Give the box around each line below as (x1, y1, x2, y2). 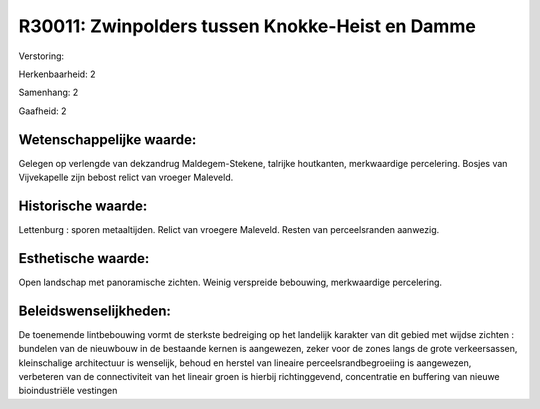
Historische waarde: (18, 197, 148, 214)
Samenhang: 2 (18, 86, 79, 99)
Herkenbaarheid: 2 (18, 68, 96, 80)
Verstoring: (18, 50, 65, 62)
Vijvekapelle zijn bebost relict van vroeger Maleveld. (18, 171, 234, 184)
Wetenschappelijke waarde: (18, 131, 197, 148)
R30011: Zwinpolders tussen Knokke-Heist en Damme (18, 15, 477, 37)
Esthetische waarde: (18, 250, 150, 267)
